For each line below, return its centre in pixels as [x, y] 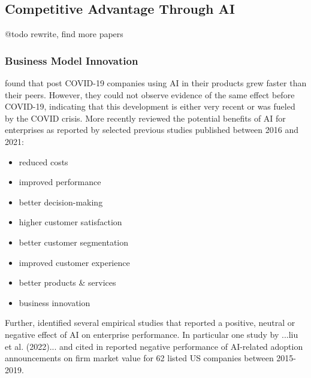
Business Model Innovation [72, 60]
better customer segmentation [74, 242]
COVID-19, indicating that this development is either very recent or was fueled [150, 106]
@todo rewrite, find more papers [64, 34]
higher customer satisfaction [70, 222]
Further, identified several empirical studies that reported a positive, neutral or [150, 323]
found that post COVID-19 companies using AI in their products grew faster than [156, 83]
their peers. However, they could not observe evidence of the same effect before [150, 94]
